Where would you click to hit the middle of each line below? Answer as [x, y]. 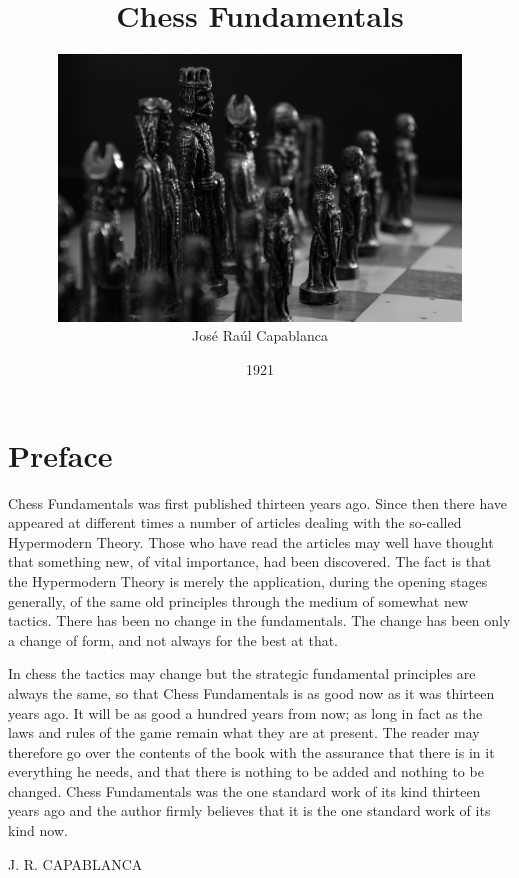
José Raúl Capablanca [260, 335]
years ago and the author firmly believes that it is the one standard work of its [249, 810]
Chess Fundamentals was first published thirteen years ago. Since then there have [258, 502]
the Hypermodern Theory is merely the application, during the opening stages [248, 580]
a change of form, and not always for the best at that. [173, 639]
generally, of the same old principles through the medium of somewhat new [238, 600]
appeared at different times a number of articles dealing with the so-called [235, 522]
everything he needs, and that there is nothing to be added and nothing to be [246, 771]
